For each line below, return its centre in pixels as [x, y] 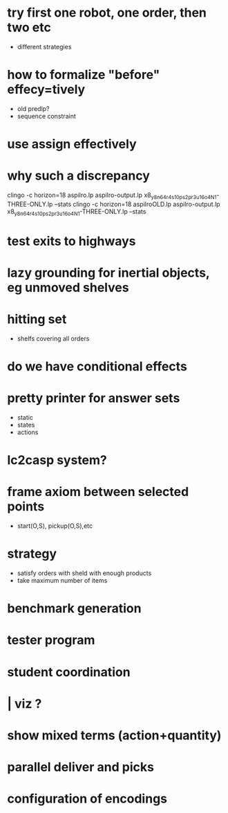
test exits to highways [72, 241]
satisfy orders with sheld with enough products [84, 573]
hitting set [37, 319]
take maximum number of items [62, 581]
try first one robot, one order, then [107, 13]
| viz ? [25, 704]
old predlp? [33, 108]
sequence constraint [46, 116]
